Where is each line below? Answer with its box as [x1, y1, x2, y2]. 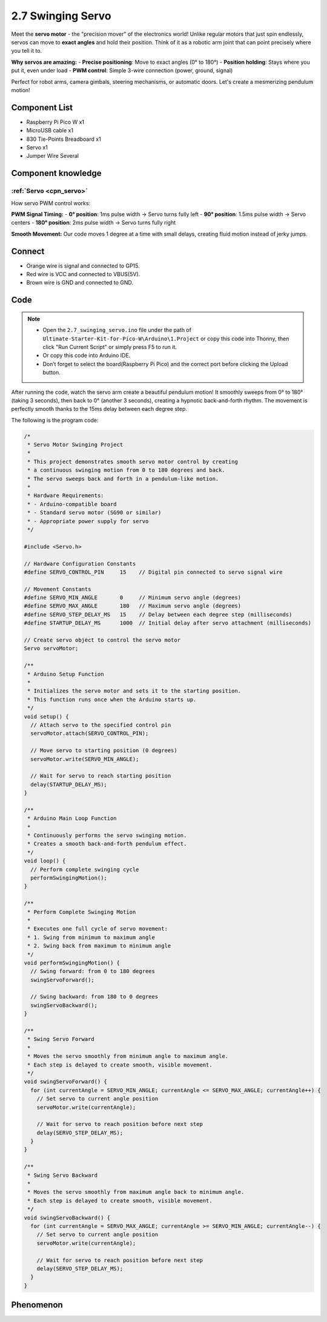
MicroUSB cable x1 [26, 127, 74, 134]
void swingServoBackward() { [24, 1214, 111, 1221]
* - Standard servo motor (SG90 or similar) [27, 509, 162, 516]
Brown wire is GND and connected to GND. [26, 279, 133, 286]
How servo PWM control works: [11, 199, 91, 206]
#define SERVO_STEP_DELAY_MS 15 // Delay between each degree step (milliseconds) [24, 611, 292, 618]
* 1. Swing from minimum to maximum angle [27, 934, 156, 941]
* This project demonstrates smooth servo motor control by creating [27, 458, 239, 465]
